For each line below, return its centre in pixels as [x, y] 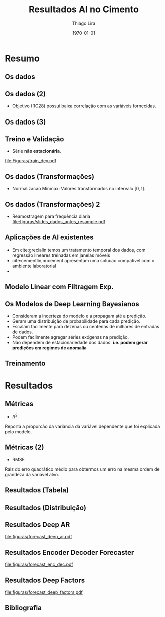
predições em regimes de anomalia [49, 348]
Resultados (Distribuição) [46, 507]
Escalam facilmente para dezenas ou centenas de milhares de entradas [86, 326]
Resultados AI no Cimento [84, 9]
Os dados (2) [26, 94]
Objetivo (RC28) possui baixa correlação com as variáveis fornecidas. [84, 106]
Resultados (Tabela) [37, 490]
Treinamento [25, 364]
